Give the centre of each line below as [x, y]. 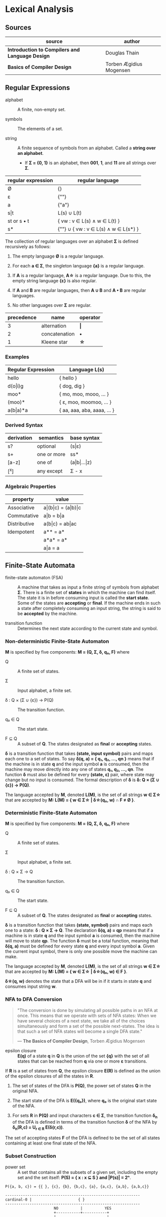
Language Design [29, 56]
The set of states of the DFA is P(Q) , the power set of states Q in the [82, 1085]
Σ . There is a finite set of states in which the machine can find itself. [87, 592]
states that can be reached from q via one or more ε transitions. [82, 1061]
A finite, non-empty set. [41, 109]
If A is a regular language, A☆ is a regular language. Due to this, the [82, 275]
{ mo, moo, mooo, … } [84, 394]
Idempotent [21, 532]
